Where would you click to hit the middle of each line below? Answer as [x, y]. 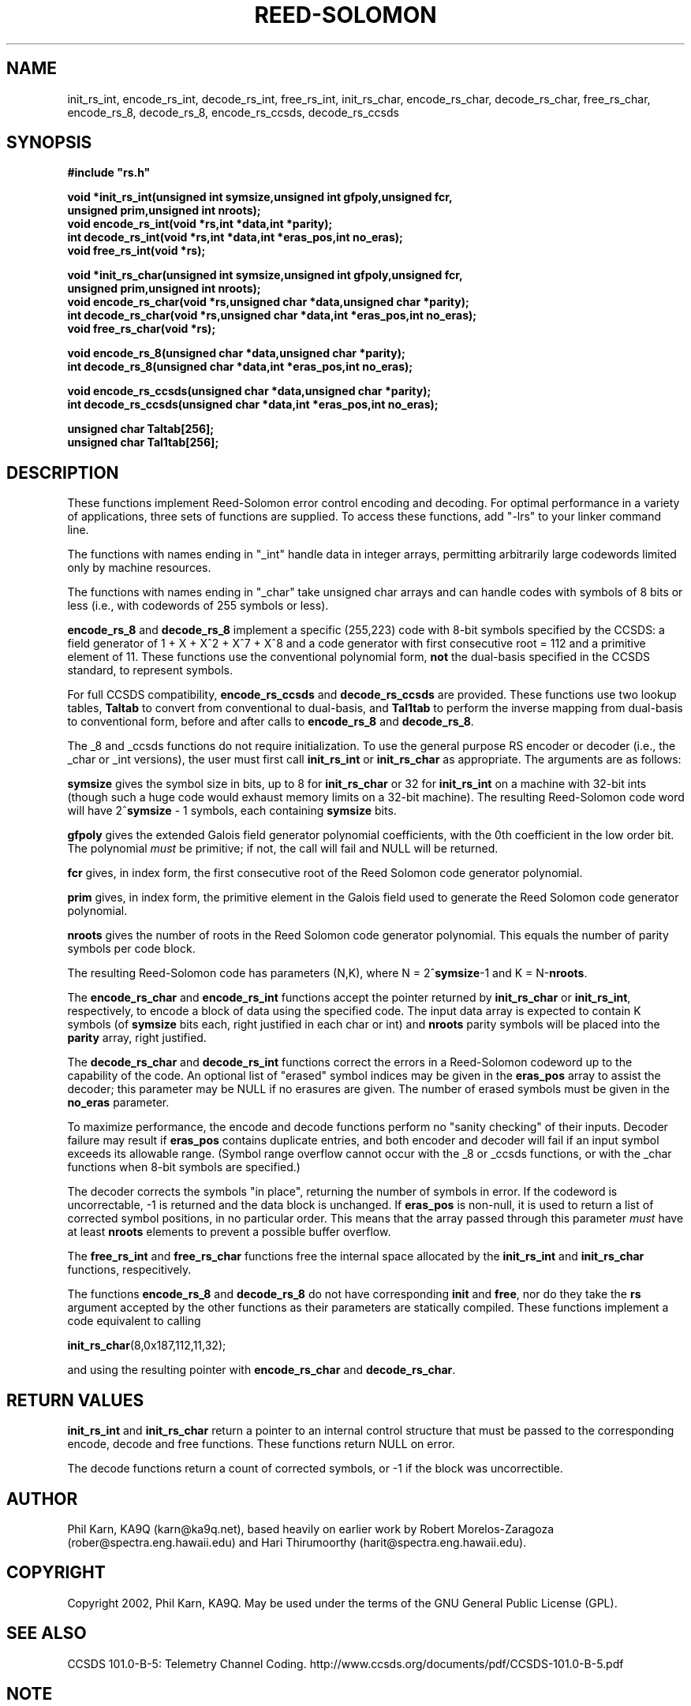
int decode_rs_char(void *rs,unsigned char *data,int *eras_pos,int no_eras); [272, 315]
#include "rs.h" [109, 173]
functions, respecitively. [129, 1270]
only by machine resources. [139, 568]
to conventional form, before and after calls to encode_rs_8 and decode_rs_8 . [271, 722]
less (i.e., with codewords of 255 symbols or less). [198, 606]
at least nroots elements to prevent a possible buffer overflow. [229, 1232]
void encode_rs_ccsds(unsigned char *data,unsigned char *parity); [249, 391]
